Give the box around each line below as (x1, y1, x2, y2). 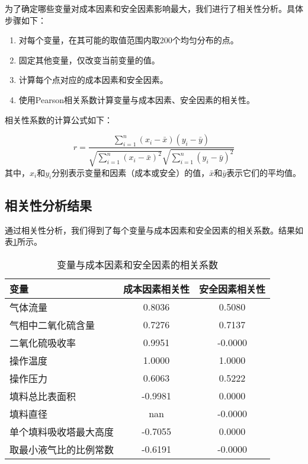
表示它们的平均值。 (226, 166, 301, 178)
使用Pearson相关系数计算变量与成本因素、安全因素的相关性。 (18, 93, 255, 105)
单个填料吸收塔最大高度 (9, 424, 114, 439)
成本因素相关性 (123, 281, 190, 296)
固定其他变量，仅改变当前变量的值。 (18, 53, 160, 66)
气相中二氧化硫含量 (9, 318, 95, 332)
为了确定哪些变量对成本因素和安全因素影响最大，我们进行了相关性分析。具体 (5, 2, 303, 14)
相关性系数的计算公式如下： (5, 113, 113, 126)
